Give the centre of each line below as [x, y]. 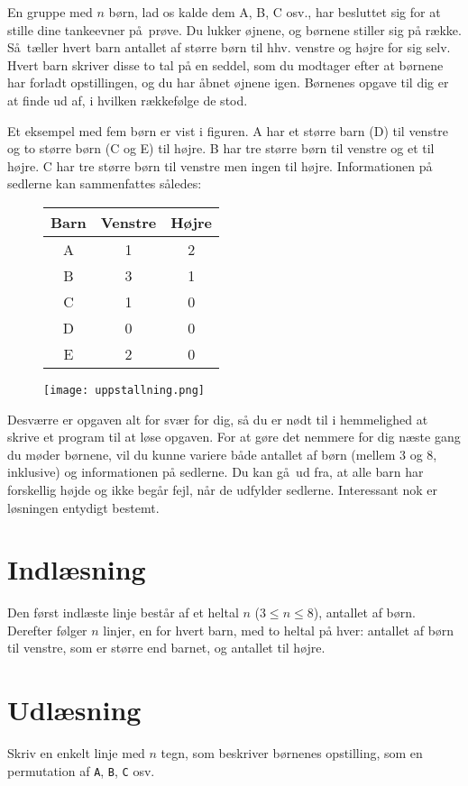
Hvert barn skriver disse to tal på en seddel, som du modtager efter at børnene [225, 64]
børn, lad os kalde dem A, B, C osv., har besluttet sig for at [275, 12]
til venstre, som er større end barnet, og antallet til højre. [166, 648]
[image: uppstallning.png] [124, 390]
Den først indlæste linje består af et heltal [123, 612]
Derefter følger [47, 630]
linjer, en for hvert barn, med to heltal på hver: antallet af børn [279, 630]
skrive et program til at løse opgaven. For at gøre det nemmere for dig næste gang [234, 437]
